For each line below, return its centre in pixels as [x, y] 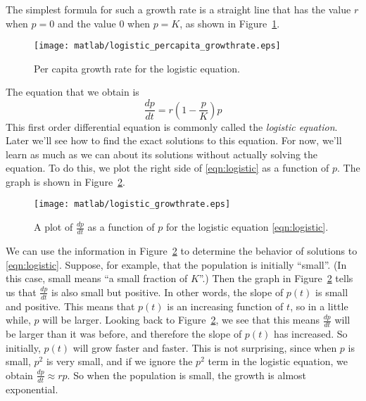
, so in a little [319, 306]
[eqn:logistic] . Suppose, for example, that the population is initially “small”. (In [176, 264]
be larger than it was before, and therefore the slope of [124, 333]
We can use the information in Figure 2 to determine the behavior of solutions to [182, 250]
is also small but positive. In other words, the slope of [168, 292]
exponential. [32, 389]
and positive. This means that [70, 306]
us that [21, 292]
